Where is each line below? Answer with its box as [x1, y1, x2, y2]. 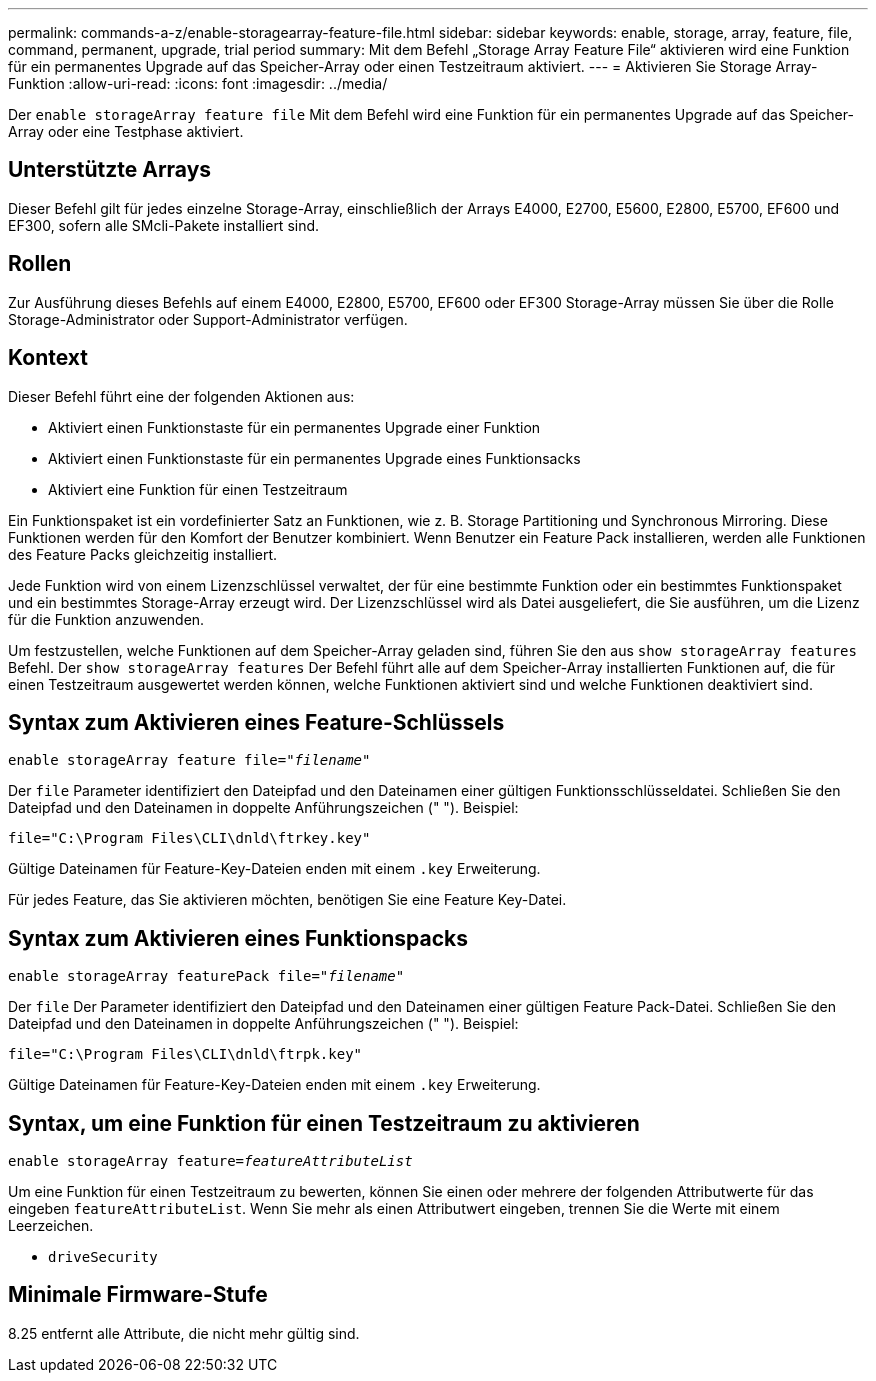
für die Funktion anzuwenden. [8, 610, 205, 628]
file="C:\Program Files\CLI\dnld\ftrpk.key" [8, 1046, 363, 1063]
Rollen [8, 251, 72, 277]
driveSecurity [48, 1249, 158, 1266]
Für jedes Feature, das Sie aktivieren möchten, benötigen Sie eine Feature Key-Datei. [8, 891, 567, 909]
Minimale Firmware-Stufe [8, 1282, 268, 1308]
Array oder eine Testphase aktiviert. [8, 123, 244, 140]
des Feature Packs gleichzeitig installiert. [8, 545, 278, 563]
